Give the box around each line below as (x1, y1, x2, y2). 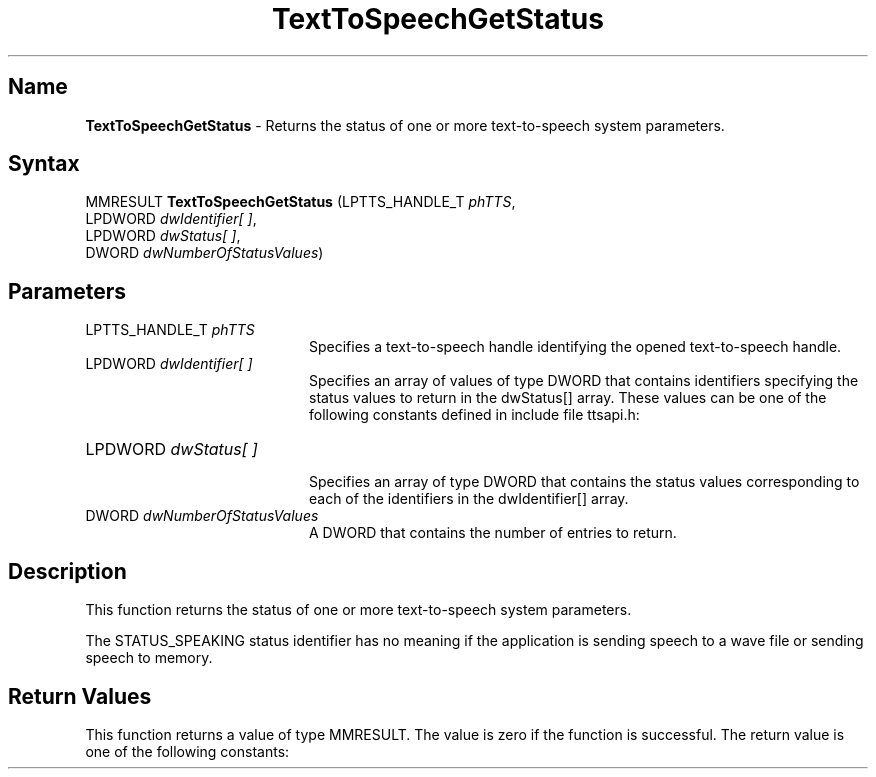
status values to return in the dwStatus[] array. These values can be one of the (309, 389, 827, 407)
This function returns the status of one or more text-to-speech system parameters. (85, 601, 632, 619)
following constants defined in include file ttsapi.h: (309, 406, 640, 424)
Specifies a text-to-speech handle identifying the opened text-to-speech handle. (309, 338, 842, 356)
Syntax (8, 151, 80, 177)
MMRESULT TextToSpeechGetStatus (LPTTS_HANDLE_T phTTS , (85, 193, 516, 211)
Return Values (8, 683, 152, 709)
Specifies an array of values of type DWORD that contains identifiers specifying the (309, 372, 859, 390)
